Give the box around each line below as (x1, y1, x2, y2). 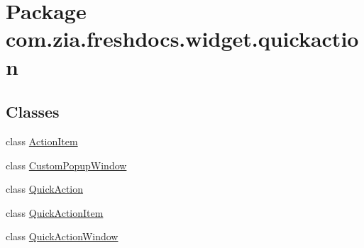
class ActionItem (6, 133, 78, 148)
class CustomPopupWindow (6, 157, 127, 172)
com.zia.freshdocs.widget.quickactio (6, 24, 359, 53)
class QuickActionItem (6, 205, 104, 220)
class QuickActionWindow (6, 229, 118, 244)
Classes (6, 101, 60, 123)
